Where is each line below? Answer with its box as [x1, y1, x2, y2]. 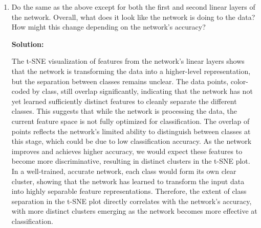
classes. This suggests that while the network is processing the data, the [11, 106, 237, 116]
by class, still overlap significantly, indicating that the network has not [32, 86, 253, 96]
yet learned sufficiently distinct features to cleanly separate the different [11, 95, 237, 106]
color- [230, 75, 248, 86]
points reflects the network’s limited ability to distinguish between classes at [11, 125, 251, 136]
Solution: [11, 38, 44, 49]
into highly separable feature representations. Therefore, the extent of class [11, 186, 247, 196]
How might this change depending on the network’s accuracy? [11, 21, 206, 32]
